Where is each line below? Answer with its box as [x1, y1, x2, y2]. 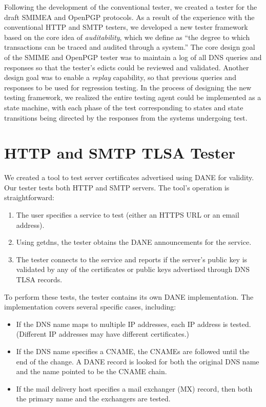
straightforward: [4, 192, 54, 203]
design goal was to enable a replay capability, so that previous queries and [4, 72, 236, 83]
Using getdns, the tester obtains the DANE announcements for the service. [16, 237, 252, 247]
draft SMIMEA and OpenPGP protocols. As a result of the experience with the [4, 11, 255, 22]
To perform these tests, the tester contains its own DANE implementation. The [4, 291, 254, 302]
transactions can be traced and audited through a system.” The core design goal [4, 42, 255, 52]
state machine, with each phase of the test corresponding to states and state [4, 102, 243, 112]
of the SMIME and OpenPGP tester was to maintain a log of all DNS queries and [4, 51, 262, 62]
